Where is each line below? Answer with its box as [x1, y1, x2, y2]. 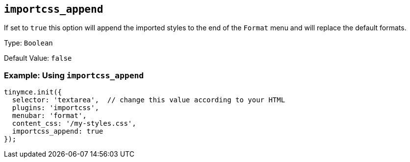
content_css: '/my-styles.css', [12, 119, 136, 128]
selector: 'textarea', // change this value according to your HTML [12, 96, 285, 104]
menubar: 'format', [12, 112, 87, 120]
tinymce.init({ [4, 88, 62, 96]
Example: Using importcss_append [4, 70, 144, 80]
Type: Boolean [4, 39, 53, 47]
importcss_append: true [12, 127, 103, 136]
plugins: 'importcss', [12, 104, 99, 112]
